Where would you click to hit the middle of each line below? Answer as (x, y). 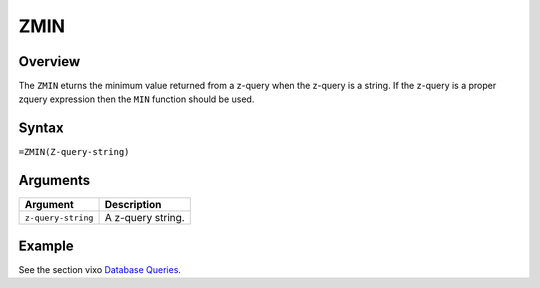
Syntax (41, 128)
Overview (49, 61)
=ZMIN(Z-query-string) (74, 152)
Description (133, 205)
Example (46, 245)
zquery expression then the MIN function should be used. (136, 99)
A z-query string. (144, 218)
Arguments (54, 180)
